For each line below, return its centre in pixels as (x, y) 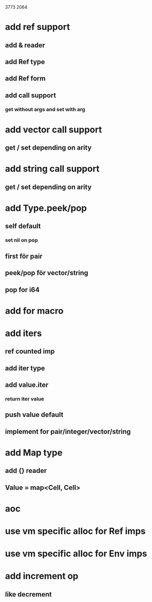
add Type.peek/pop (46, 208)
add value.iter (27, 385)
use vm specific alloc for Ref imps (75, 531)
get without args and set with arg (45, 109)
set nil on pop (22, 240)
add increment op (42, 576)
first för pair (24, 256)
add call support (31, 95)
